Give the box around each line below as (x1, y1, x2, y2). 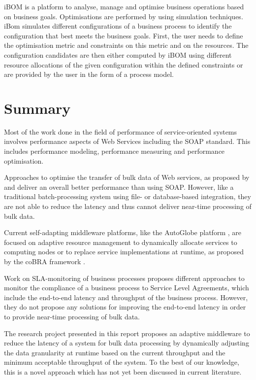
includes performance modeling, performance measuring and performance (4, 146, 225, 156)
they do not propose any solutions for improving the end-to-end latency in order (4, 302, 246, 312)
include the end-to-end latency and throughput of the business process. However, (4, 292, 248, 302)
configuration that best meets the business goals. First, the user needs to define (4, 30, 243, 40)
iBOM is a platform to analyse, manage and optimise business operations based (4, 1, 244, 11)
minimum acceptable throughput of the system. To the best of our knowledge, (4, 357, 239, 367)
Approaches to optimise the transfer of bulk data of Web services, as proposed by (4, 172, 250, 182)
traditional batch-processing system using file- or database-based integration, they (4, 191, 251, 202)
